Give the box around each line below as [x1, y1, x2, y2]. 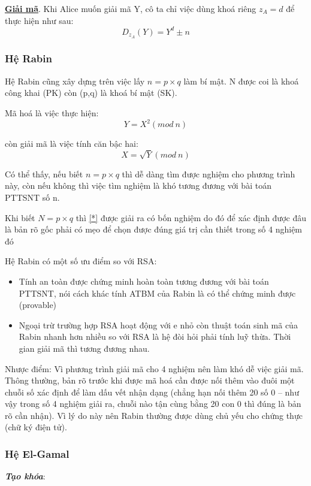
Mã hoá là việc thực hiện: [5, 106, 99, 119]
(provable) [19, 298, 57, 311]
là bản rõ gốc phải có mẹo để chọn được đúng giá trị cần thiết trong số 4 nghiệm [5, 223, 303, 236]
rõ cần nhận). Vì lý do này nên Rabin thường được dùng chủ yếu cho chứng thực [5, 409, 303, 421]
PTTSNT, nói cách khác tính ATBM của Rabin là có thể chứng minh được [19, 286, 296, 299]
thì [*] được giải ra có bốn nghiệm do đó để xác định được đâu [76, 211, 306, 224]
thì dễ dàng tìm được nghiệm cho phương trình [122, 167, 295, 180]
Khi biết [5, 211, 35, 224]
